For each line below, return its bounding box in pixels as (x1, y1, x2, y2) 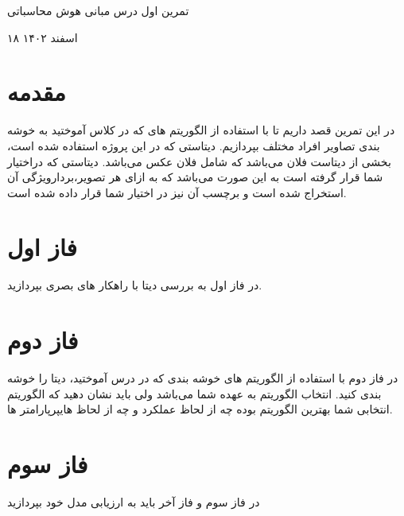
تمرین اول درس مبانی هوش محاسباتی (7, 2, 189, 18)
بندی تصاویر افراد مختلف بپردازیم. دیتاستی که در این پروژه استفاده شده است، (7, 137, 380, 153)
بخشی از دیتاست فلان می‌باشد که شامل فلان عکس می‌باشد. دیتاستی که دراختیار (7, 153, 391, 169)
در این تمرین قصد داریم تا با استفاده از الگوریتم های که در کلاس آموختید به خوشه (7, 122, 395, 138)
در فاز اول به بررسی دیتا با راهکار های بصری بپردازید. (7, 277, 262, 293)
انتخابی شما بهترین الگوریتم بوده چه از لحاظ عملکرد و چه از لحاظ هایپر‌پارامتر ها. (7, 401, 393, 417)
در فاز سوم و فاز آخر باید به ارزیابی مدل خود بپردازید (7, 494, 260, 510)
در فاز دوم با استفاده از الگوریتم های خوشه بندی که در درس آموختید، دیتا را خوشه (7, 370, 398, 386)
